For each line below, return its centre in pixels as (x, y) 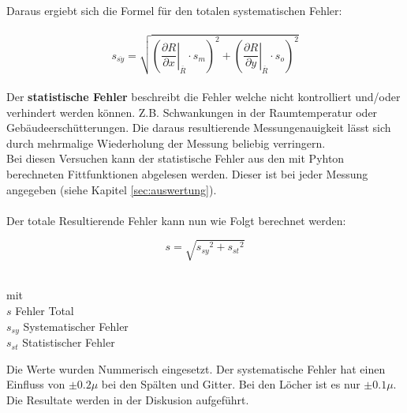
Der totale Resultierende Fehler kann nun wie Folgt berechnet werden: (176, 220)
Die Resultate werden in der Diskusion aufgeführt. (128, 399)
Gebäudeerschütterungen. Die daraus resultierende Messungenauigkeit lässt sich (199, 128)
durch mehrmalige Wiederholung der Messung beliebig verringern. (166, 143)
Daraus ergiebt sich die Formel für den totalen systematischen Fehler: (174, 10)
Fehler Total (45, 311)
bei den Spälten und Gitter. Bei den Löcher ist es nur (231, 384)
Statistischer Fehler (69, 342)
